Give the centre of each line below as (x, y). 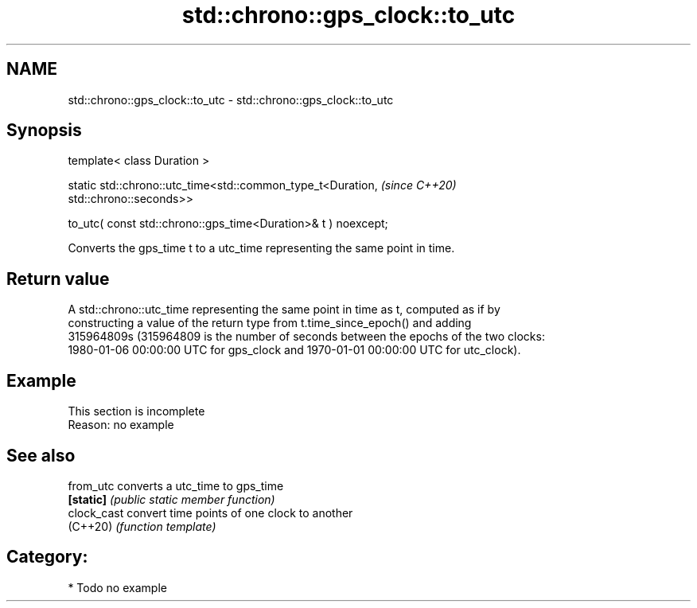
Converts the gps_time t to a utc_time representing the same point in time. (261, 248)
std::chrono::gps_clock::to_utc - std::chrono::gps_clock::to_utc (231, 99)
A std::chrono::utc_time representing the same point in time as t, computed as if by (284, 310)
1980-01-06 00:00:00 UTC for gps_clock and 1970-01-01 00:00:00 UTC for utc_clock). (294, 350)
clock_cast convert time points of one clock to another (210, 513)
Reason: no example (121, 425)
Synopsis (44, 131)
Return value (58, 279)
